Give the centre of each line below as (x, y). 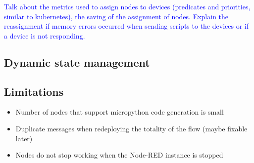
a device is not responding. (45, 35)
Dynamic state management (77, 62)
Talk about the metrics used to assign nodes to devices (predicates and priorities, (127, 6)
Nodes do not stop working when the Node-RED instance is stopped (119, 155)
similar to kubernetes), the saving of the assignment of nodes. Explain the (116, 16)
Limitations (34, 91)
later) (24, 138)
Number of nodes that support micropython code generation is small (120, 112)
